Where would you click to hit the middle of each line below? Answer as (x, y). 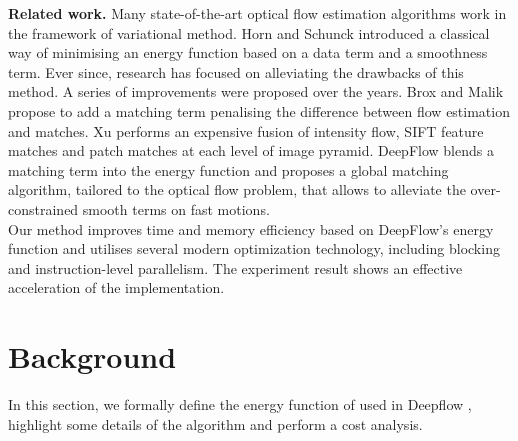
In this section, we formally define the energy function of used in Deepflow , (240, 404)
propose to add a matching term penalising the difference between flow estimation (259, 110)
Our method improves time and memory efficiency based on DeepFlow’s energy (251, 228)
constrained (43, 208)
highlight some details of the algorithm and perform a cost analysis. (215, 423)
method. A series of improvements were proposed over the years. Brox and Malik (256, 91)
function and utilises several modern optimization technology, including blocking (254, 248)
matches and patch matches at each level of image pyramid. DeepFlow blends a (251, 150)
